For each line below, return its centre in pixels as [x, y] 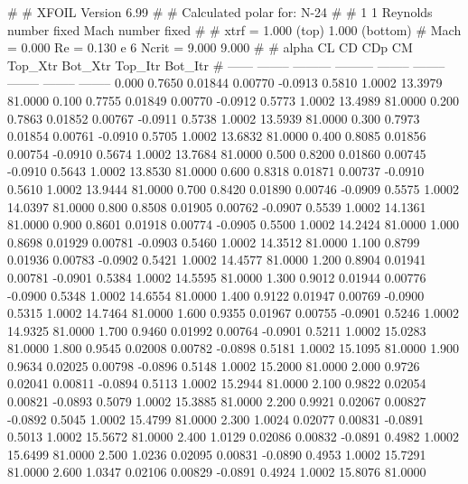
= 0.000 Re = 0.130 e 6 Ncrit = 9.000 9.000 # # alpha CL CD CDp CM [210, 47]
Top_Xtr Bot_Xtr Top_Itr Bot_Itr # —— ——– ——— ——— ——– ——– [226, 65]
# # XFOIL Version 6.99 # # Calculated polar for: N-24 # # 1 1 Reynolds [220, 12]
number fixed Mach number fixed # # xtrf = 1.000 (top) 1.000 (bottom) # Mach [234, 29]
